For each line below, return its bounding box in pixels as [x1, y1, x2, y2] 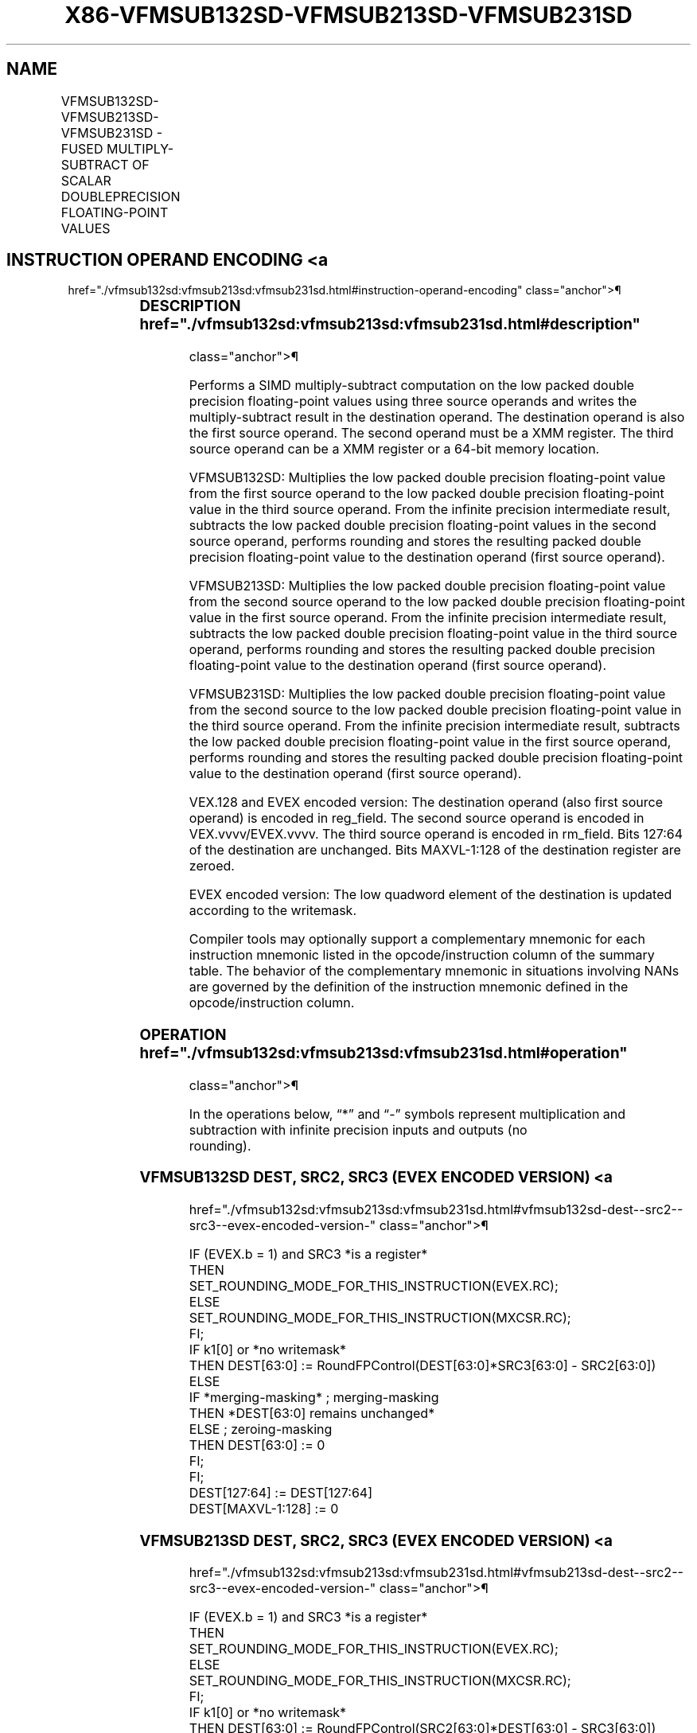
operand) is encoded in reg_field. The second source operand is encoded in [189, 810, 644, 827]
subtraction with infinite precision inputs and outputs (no [189, 1121, 528, 1138]
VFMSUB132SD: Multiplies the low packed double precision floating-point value [189, 469, 666, 486]
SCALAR [60, 172, 111, 189]
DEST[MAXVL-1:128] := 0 [189, 1501, 339, 1517]
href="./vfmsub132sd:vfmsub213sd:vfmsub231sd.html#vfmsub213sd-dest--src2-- [189, 1564, 683, 1581]
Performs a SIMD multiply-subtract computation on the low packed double [189, 377, 635, 394]
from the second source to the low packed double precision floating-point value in [189, 702, 682, 719]
